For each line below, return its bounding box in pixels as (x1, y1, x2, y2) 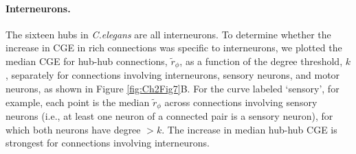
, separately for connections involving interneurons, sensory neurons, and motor (5, 68, 340, 82)
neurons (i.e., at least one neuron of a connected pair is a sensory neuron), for (5, 109, 333, 123)
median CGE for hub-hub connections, (5, 53, 168, 68)
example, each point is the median (5, 94, 150, 109)
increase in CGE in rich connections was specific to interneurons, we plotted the (5, 40, 342, 55)
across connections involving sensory (164, 94, 318, 109)
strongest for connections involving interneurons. (5, 136, 210, 150)
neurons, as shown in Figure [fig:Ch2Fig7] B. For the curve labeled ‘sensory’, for (5, 81, 340, 96)
